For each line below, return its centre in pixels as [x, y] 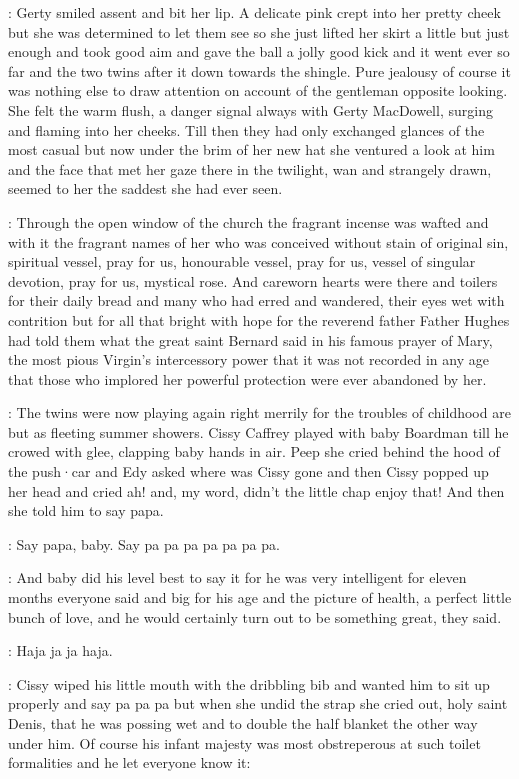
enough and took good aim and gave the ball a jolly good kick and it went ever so [259, 51]
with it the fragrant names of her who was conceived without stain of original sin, [258, 241]
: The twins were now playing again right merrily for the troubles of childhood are [259, 412]
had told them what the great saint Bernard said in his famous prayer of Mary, [250, 339]
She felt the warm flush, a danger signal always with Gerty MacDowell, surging [250, 109]
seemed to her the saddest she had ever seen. [145, 188]
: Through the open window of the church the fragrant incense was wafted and [248, 221]
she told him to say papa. [86, 510]
